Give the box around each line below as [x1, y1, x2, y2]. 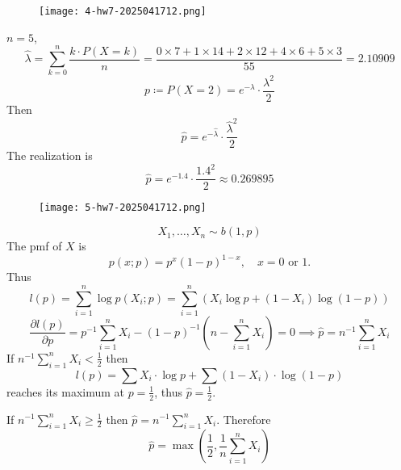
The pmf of [6, 237, 62, 254]
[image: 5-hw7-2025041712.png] [39, 202, 207, 214]
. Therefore [216, 410, 271, 427]
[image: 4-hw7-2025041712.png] [39, 6, 207, 17]
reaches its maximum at [6, 383, 124, 400]
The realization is [6, 147, 93, 164]
